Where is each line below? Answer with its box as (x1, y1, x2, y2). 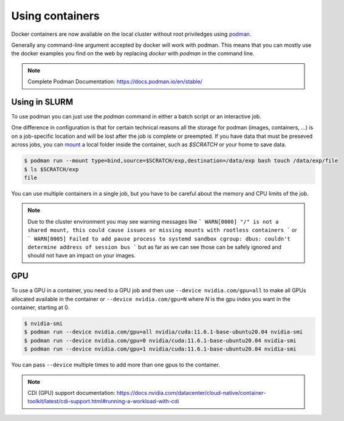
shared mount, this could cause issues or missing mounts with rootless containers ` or (27, 227, 297, 234)
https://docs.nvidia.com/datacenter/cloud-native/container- (116, 389, 267, 396)
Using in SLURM (11, 97, 74, 107)
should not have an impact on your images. (27, 252, 136, 259)
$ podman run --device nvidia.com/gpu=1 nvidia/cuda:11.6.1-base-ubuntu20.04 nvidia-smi (24, 346, 297, 352)
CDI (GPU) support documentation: (27, 389, 115, 396)
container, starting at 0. (11, 304, 70, 311)
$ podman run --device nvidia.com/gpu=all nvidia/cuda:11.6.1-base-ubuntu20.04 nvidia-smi (24, 329, 303, 335)
